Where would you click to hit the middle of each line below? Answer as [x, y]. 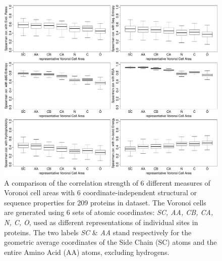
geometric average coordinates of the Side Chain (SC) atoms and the [110, 242]
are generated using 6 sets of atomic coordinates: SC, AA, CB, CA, [109, 212]
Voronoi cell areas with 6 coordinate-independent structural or [100, 192]
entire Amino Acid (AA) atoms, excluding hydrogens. [87, 252]
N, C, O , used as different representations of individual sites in [101, 222]
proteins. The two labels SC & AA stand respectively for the [98, 232]
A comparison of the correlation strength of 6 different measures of [107, 182]
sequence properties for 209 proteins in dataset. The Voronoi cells [105, 202]
